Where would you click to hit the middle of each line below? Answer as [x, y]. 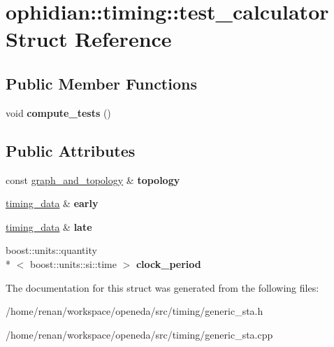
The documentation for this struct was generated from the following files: [162, 287]
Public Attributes [71, 150]
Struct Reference [89, 39]
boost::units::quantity [51, 250]
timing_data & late [49, 226]
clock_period [168, 263]
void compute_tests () [58, 112]
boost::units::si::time [73, 263]
